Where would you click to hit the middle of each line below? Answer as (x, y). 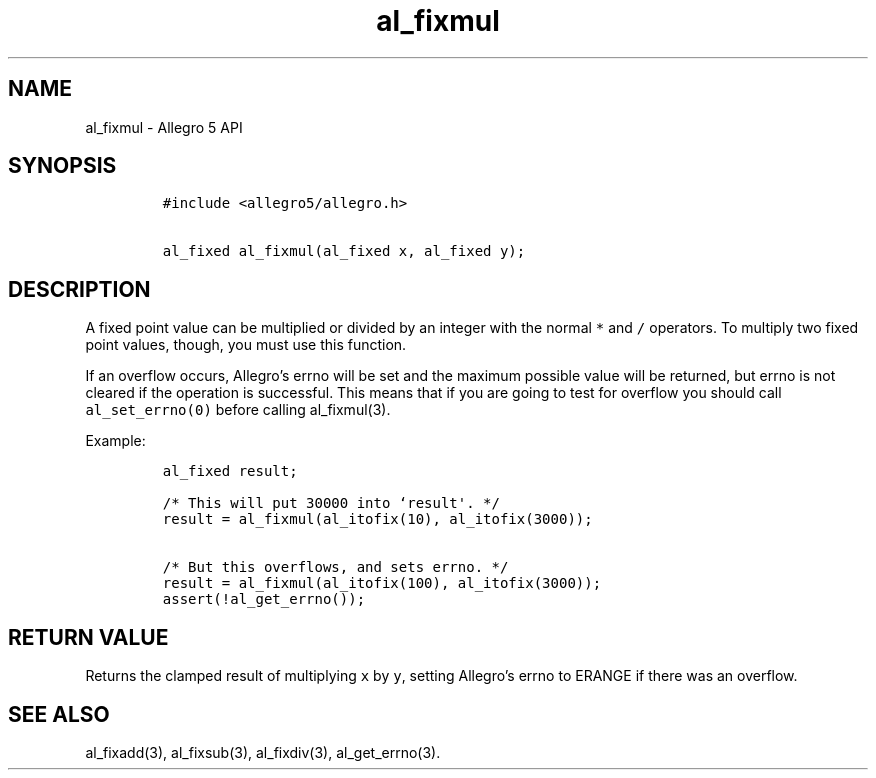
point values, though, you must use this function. (246, 345)
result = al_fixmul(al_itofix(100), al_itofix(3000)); (382, 583)
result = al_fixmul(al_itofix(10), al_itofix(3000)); (377, 519)
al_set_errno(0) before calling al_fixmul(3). (238, 410)
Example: (115, 441)
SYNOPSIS (62, 166)
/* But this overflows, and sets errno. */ (335, 567)
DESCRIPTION (79, 289)
